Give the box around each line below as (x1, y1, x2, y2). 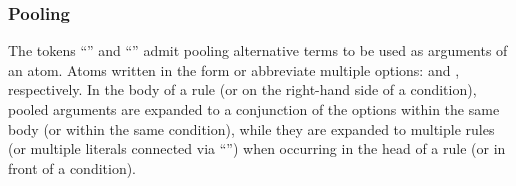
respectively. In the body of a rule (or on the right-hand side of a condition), (8, 79, 477, 100)
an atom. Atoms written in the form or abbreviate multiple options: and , (8, 59, 460, 80)
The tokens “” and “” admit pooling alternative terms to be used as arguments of (8, 40, 508, 61)
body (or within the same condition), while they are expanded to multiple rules (8, 118, 495, 139)
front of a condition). (8, 157, 137, 178)
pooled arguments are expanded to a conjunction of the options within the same (8, 99, 500, 119)
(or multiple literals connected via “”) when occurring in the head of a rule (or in (8, 138, 506, 159)
